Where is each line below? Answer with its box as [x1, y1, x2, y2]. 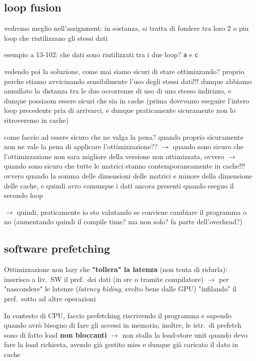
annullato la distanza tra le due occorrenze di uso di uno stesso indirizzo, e [4, 86, 232, 96]
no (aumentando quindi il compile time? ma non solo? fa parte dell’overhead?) [4, 216, 243, 227]
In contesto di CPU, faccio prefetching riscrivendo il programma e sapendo [4, 310, 232, 320]
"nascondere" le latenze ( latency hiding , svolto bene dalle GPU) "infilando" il [4, 283, 237, 294]
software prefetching [4, 241, 110, 256]
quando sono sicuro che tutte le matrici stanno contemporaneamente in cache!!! [4, 161, 245, 171]
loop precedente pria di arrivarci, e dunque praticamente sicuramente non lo [4, 105, 236, 115]
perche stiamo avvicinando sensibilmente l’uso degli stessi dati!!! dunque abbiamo [4, 76, 252, 86]
